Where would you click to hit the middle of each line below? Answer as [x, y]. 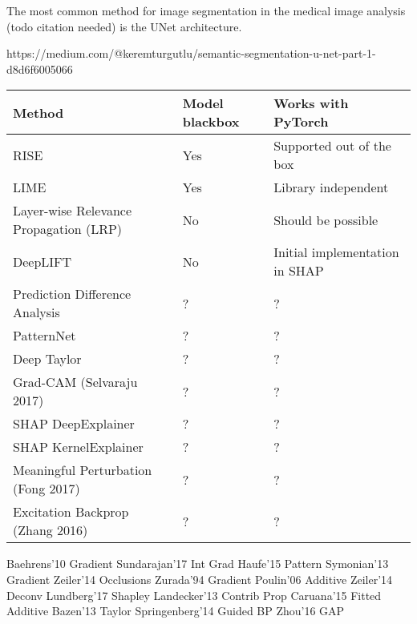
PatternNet [45, 336]
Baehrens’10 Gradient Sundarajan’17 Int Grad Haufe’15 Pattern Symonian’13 [198, 564]
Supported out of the [332, 146]
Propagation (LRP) [68, 229]
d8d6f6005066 [40, 68]
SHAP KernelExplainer [78, 447]
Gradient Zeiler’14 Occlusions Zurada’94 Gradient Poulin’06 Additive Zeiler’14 [200, 579]
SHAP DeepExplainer [74, 424]
